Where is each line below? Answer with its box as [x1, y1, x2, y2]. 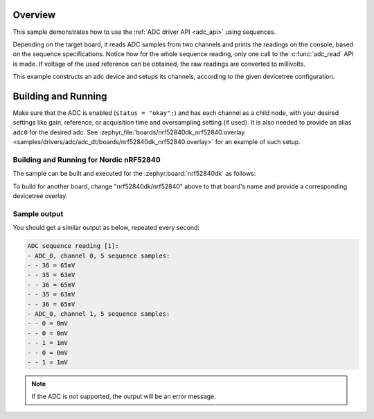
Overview [12, 9, 56, 21]
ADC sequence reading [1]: [27, 242, 119, 250]
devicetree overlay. [12, 192, 68, 200]
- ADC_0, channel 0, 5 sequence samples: [27, 251, 170, 260]
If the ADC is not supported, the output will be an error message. [31, 392, 216, 401]
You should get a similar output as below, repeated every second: [12, 224, 200, 232]
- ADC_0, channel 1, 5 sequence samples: [27, 310, 170, 318]
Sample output [12, 208, 64, 218]
